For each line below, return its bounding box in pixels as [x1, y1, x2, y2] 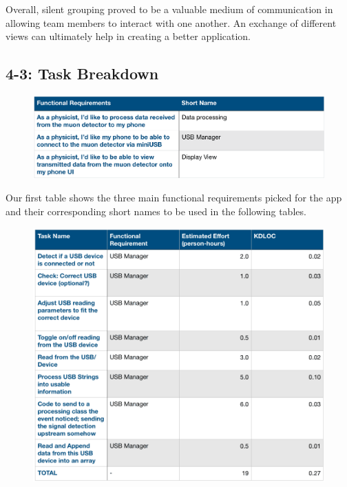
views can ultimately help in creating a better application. [6, 29, 251, 43]
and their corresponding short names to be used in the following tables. [6, 203, 306, 218]
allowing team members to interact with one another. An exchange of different [6, 15, 337, 30]
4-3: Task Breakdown [6, 63, 159, 84]
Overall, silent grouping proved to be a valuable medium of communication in [6, 2, 333, 16]
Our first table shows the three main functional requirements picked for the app [6, 190, 342, 205]
